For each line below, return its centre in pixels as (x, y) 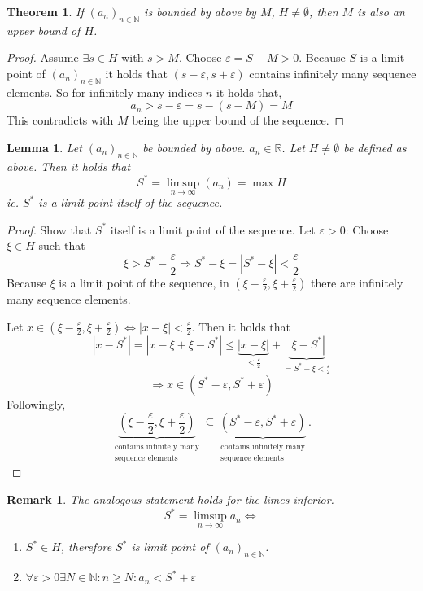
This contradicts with (60, 120)
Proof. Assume (43, 57)
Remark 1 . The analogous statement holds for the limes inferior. (170, 499)
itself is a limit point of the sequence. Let (213, 229)
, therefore (86, 547)
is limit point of (170, 547)
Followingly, (36, 403)
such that (62, 245)
